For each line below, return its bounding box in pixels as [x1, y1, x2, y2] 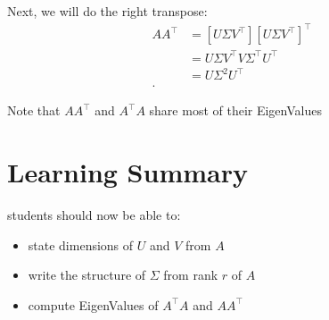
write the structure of [28, 265, 146, 284]
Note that [7, 101, 61, 120]
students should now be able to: [7, 205, 181, 223]
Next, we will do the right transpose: [7, 2, 208, 20]
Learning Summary [7, 154, 248, 189]
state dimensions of [28, 235, 134, 254]
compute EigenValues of [28, 295, 159, 314]
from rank [163, 265, 218, 284]
